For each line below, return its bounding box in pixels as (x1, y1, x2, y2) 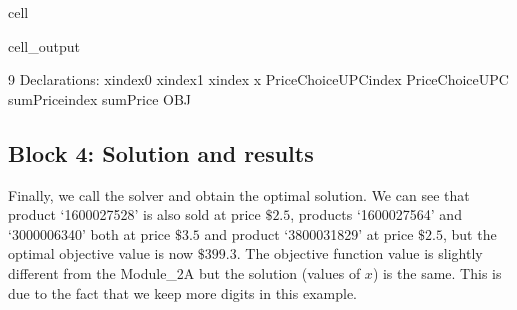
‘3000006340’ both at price (8, 223, 171, 244)
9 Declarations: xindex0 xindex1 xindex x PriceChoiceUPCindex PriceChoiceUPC (8, 69, 509, 90)
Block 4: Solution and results (8, 137, 314, 168)
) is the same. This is (372, 262, 502, 283)
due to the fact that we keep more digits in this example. (8, 282, 357, 303)
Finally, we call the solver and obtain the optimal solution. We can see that (8, 184, 470, 205)
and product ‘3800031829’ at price (204, 223, 414, 244)
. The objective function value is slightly (236, 243, 483, 264)
